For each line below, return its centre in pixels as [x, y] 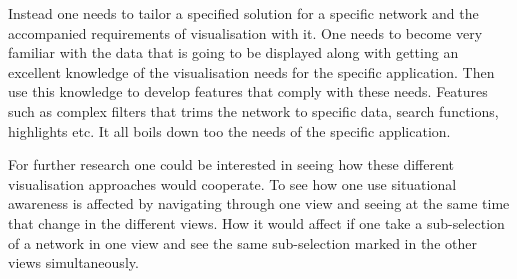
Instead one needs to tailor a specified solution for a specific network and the [243, 13]
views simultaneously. [73, 262]
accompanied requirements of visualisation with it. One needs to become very [245, 32]
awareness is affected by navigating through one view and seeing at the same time [259, 203]
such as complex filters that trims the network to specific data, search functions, [253, 110]
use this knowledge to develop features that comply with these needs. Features [248, 91]
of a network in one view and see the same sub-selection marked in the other [242, 242]
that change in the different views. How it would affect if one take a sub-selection [256, 222]
